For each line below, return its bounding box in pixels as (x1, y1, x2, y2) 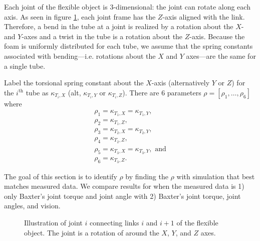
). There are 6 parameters (122, 87, 201, 97)
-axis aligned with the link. (162, 11, 245, 22)
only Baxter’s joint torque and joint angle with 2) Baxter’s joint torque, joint (4, 190, 241, 201)
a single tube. (4, 60, 46, 71)
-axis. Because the (189, 31, 245, 41)
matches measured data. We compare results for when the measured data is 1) (4, 181, 244, 191)
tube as (26, 87, 49, 97)
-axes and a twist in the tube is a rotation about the (22, 31, 183, 41)
